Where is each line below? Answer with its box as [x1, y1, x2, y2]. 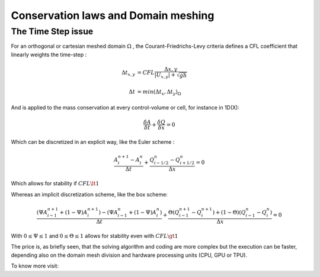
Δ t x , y [121, 69, 136, 77]
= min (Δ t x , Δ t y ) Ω [137, 89, 181, 96]
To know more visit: [11, 262, 59, 269]
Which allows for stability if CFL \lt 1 [11, 180, 100, 187]
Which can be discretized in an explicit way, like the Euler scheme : [11, 138, 175, 145]
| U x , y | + [154, 72, 176, 80]
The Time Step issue [11, 26, 94, 37]
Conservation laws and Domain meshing [11, 9, 215, 22]
